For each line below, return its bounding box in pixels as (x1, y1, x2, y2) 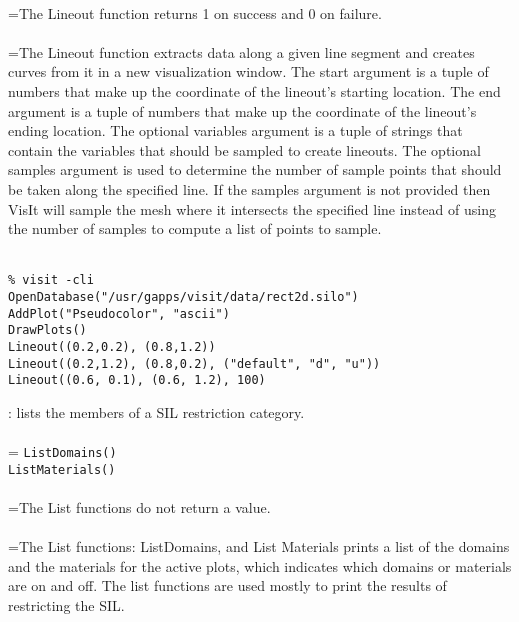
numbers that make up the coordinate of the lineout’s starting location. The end (8, 80, 501, 101)
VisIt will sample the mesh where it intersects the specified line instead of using (8, 198, 496, 219)
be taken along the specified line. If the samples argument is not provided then (8, 178, 491, 199)
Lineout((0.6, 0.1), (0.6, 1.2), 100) (8, 373, 266, 388)
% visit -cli (8, 273, 94, 288)
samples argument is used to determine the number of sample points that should (8, 159, 502, 180)
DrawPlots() (8, 323, 87, 338)
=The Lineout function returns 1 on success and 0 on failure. (8, 2, 382, 23)
